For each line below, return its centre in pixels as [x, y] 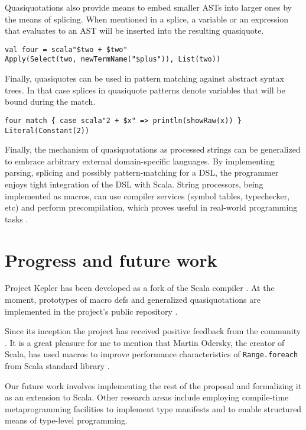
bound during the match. [50, 101]
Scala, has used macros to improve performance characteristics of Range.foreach [152, 354]
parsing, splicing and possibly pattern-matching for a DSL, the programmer [142, 172]
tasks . [17, 219]
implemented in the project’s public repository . [91, 311]
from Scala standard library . [57, 366]
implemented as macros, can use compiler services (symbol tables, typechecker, [147, 195]
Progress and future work [111, 259]
